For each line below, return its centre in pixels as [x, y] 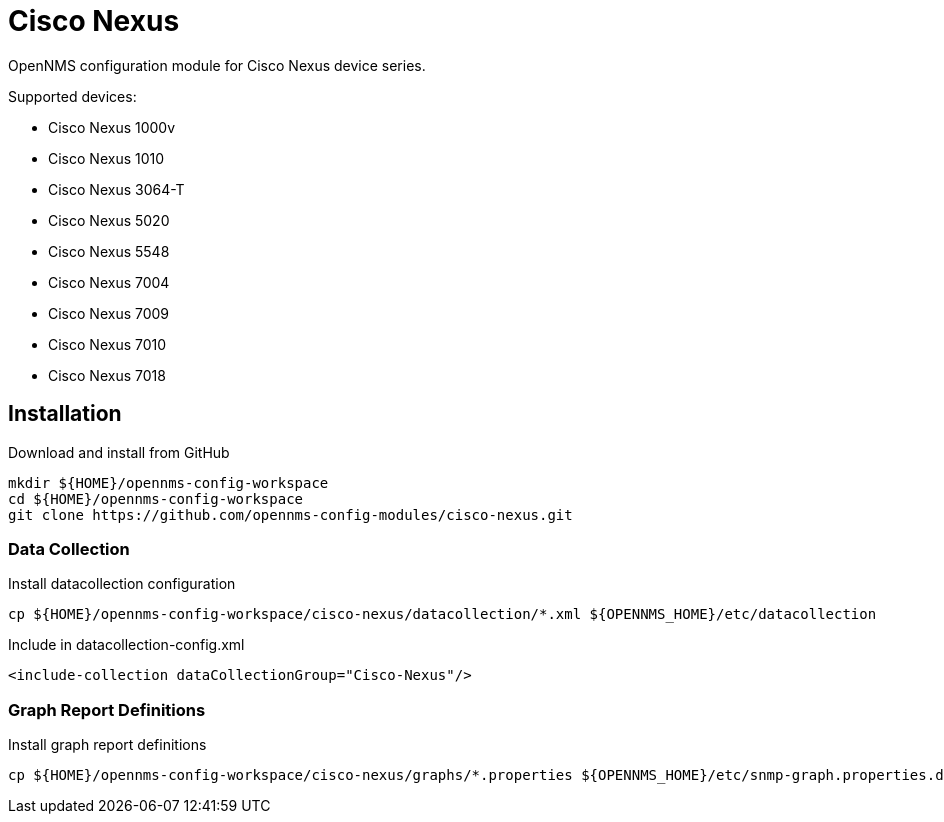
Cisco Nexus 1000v [112, 127]
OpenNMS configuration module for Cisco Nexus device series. [217, 65]
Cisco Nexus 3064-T [116, 189]
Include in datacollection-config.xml [126, 645]
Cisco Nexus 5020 [109, 220]
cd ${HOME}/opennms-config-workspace [156, 498]
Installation [65, 414]
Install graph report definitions [107, 745]
